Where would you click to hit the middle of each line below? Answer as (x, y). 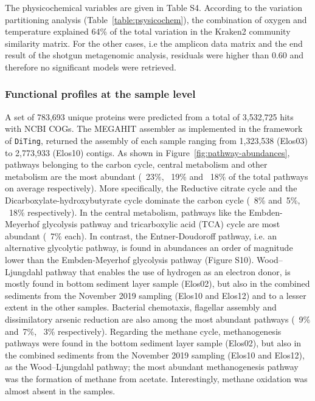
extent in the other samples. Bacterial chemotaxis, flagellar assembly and (141, 307)
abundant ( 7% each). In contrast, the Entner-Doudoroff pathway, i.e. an (141, 235)
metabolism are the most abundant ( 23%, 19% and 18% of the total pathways (157, 176)
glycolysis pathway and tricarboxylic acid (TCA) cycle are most (161, 224)
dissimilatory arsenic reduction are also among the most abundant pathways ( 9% (158, 319)
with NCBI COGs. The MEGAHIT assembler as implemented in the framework (154, 129)
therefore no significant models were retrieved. (91, 67)
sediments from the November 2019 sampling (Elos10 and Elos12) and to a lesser (156, 295)
